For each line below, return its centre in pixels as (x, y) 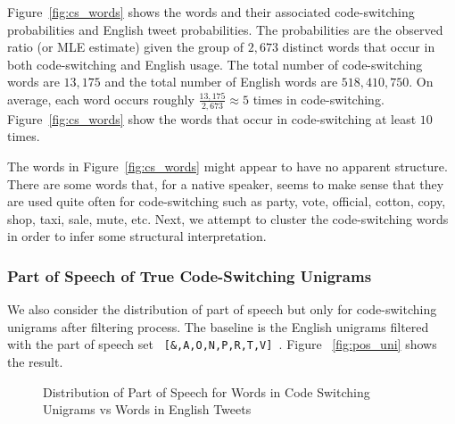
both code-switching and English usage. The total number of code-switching (215, 64)
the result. (35, 362)
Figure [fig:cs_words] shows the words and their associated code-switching (211, 12)
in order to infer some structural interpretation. (137, 236)
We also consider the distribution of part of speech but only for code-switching (222, 309)
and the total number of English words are (221, 82)
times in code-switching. (318, 99)
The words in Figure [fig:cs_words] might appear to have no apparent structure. (227, 166)
